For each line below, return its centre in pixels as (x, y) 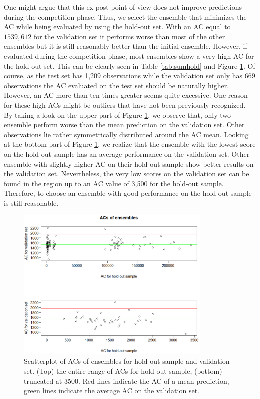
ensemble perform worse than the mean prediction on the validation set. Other (124, 124)
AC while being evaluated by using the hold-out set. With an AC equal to (117, 26)
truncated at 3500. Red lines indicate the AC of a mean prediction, (127, 381)
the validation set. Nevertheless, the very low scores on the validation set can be (127, 173)
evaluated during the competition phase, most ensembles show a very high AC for (129, 55)
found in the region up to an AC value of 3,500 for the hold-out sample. (114, 183)
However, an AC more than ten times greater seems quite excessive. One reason (126, 95)
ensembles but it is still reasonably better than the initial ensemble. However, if (126, 46)
